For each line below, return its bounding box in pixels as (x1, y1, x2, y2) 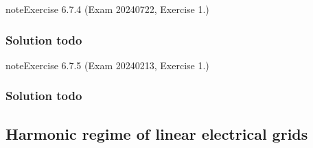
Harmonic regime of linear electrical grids (5, 123, 308, 144)
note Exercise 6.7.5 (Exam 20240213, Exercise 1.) (5, 58, 209, 72)
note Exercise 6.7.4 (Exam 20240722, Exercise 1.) (5, 2, 209, 16)
